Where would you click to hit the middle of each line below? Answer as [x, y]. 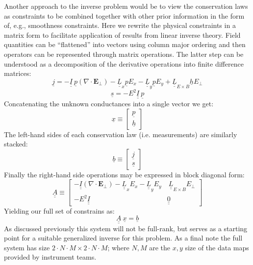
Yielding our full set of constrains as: [59, 210]
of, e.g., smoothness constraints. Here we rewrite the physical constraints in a [120, 25]
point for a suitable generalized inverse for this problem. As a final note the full [123, 238]
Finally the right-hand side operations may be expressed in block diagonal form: [124, 174]
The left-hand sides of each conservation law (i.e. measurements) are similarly [121, 134]
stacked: [16, 144]
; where [118, 247]
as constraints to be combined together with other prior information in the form [124, 15]
